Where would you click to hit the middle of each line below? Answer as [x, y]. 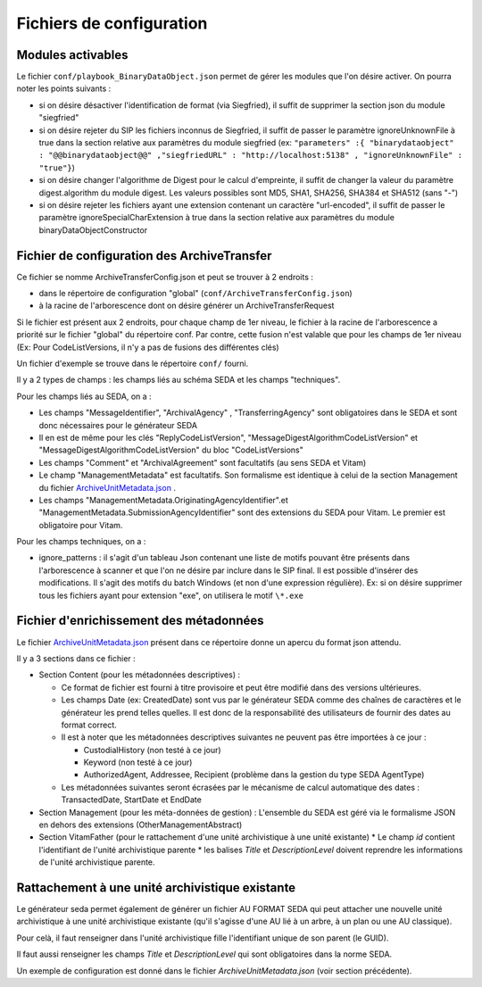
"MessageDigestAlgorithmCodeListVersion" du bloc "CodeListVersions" [171, 450]
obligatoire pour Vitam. [81, 525]
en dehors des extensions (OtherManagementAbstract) [141, 825]
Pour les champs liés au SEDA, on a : [84, 396]
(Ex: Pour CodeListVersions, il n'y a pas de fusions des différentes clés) [148, 347]
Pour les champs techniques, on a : [81, 542]
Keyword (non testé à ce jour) [138, 762]
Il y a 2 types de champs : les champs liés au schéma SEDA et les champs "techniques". [179, 380]
